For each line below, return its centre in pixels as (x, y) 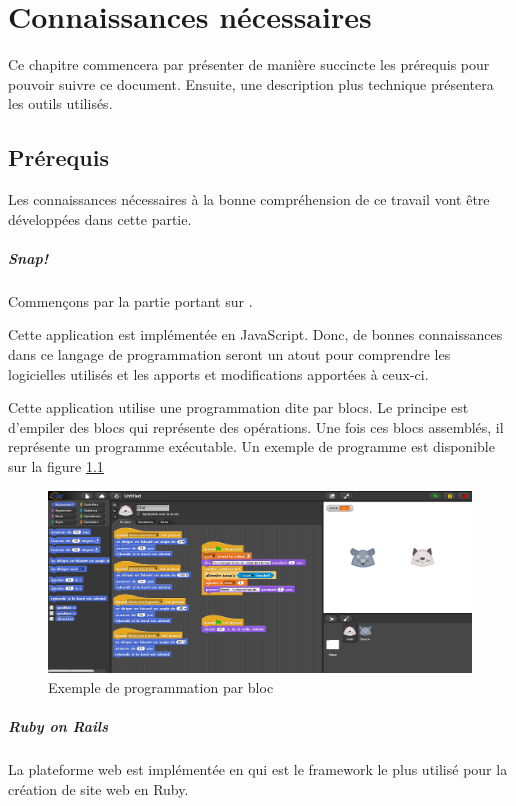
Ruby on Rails (58, 725)
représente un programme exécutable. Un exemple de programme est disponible (251, 446)
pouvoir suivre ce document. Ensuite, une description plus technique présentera (251, 83)
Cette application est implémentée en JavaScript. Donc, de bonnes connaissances (255, 334)
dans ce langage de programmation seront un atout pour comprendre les (229, 354)
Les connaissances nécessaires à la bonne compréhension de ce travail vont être (249, 199)
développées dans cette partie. (100, 218)
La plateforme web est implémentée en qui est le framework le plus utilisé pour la (258, 768)
